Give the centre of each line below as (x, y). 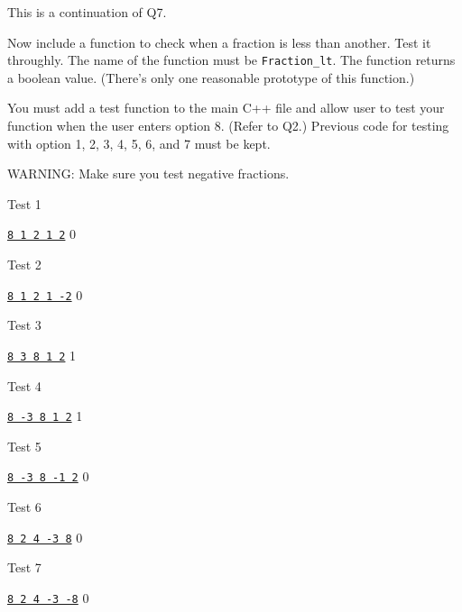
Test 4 (24, 385)
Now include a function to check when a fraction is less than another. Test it (219, 42)
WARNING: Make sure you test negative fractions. (148, 174)
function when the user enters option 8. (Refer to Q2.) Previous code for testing (228, 126)
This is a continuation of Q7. (87, 12)
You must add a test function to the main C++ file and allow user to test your (226, 108)
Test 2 (24, 265)
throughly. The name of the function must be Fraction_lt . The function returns (231, 60)
